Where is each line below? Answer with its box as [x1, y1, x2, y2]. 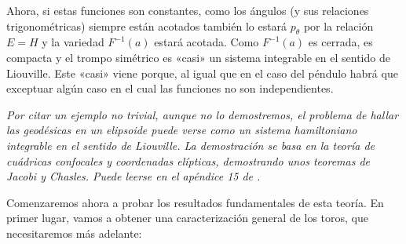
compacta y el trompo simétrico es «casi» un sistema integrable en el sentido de [6, 49, 390, 65]
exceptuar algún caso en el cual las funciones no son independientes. [6, 80, 334, 97]
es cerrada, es [308, 34, 373, 50]
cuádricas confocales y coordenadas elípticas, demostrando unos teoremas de [6, 152, 371, 169]
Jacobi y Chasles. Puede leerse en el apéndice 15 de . [6, 168, 261, 184]
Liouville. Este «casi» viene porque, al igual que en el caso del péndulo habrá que [6, 64, 398, 81]
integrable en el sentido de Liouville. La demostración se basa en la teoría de [6, 137, 375, 153]
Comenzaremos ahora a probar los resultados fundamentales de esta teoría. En [6, 194, 384, 210]
